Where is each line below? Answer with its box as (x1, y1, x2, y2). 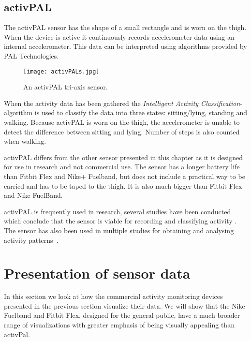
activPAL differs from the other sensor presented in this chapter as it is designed (4, 152, 243, 162)
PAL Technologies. (4, 50, 59, 60)
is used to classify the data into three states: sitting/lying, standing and (34, 107, 248, 118)
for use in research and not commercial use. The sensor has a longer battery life (4, 162, 240, 172)
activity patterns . (4, 235, 59, 245)
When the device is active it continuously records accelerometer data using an (4, 31, 235, 42)
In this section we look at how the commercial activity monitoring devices (4, 291, 223, 301)
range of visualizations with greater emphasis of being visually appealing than (4, 320, 235, 330)
